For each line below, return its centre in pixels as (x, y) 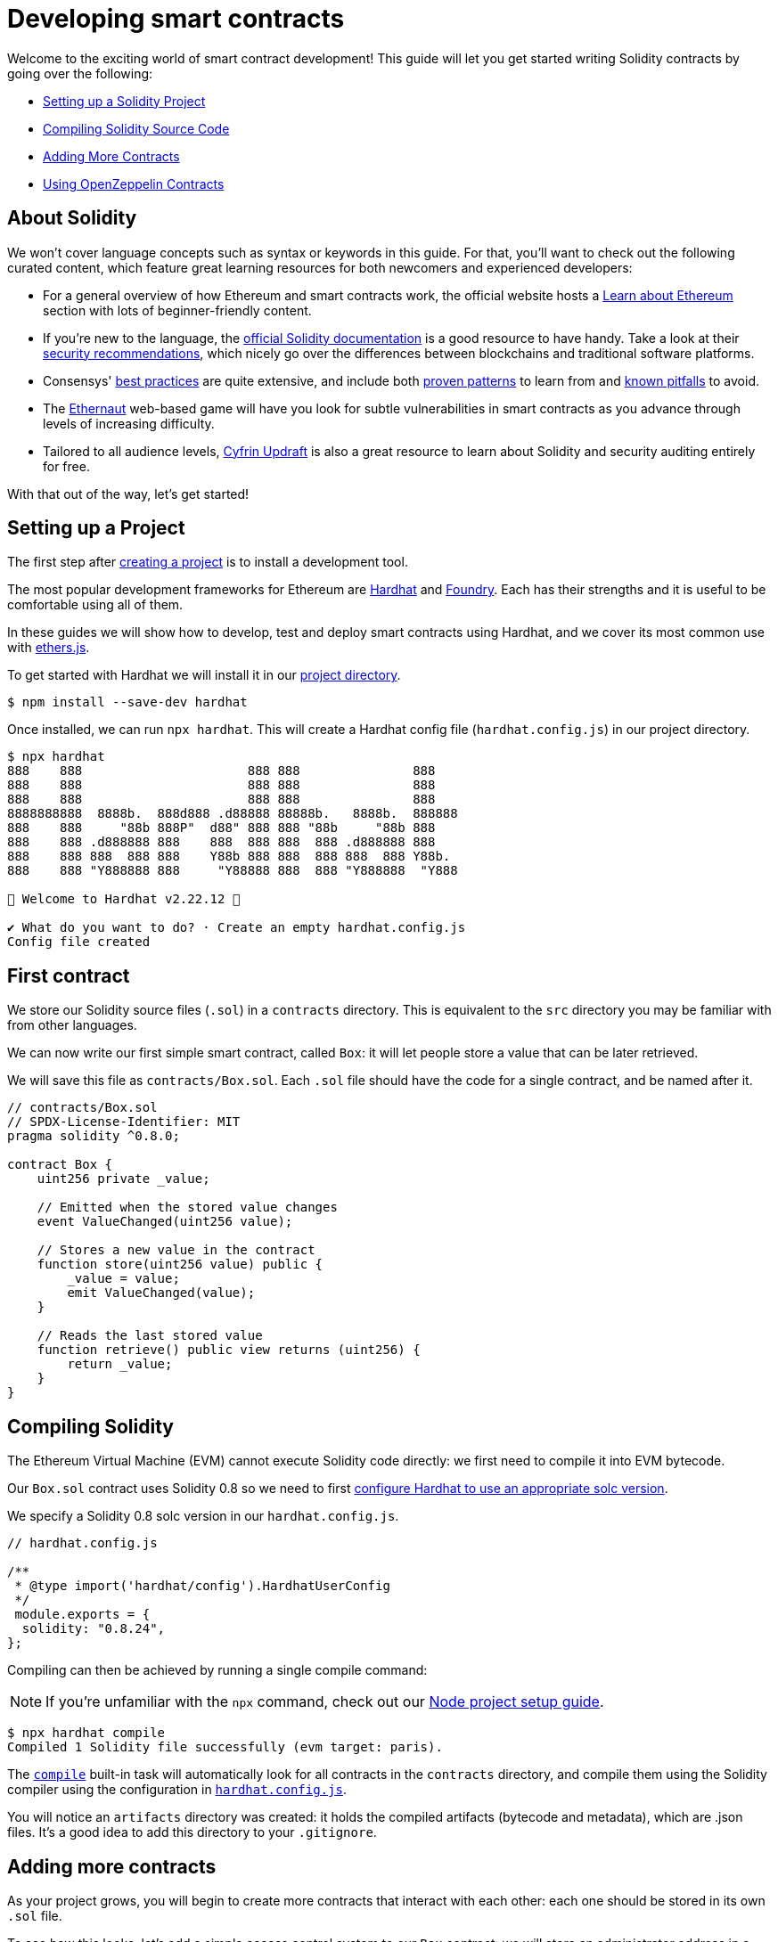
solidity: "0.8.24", (94, 1629)
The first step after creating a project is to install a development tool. (208, 562)
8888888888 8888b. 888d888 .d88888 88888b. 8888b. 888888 (233, 814)
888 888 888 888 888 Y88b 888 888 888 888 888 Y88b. (229, 857)
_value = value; (123, 1279)
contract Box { (60, 1165)
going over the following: (80, 73)
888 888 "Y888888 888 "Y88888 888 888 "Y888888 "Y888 (233, 871)
